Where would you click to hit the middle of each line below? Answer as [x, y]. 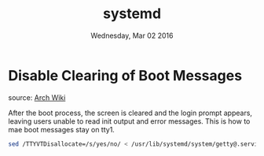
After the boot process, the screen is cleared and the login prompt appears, [130, 113]
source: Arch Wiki [37, 97]
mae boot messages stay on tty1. [62, 129]
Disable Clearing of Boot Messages [125, 75]
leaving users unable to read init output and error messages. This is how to [129, 121]
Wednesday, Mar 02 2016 [132, 35]
